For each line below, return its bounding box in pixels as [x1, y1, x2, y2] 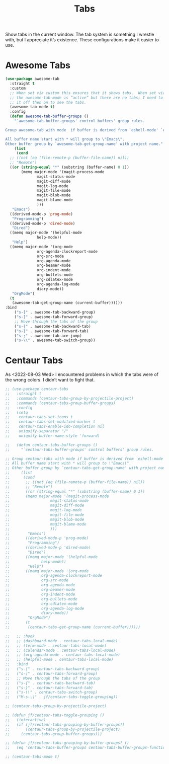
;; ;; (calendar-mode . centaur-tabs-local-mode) [5, 648, 116, 653]
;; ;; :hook [5, 634, 35, 639]
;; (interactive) [5, 717, 46, 722]
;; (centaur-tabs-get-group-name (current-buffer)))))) [5, 625, 141, 630]
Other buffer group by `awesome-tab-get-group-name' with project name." [5, 141, 163, 146]
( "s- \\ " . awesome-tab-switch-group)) [14, 338, 96, 343]
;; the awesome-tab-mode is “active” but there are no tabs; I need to [10, 95, 163, 100]
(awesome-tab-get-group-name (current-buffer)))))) [12, 300, 123, 305]
